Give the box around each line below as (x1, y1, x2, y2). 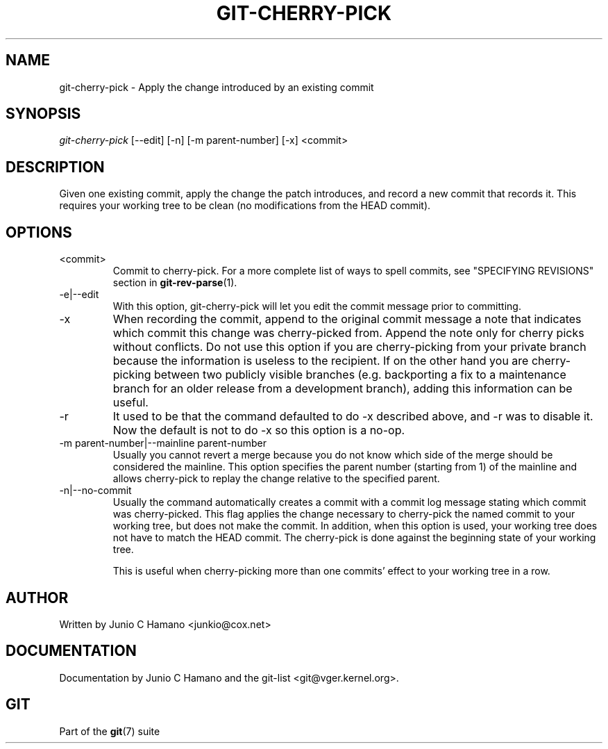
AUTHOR (6, 588, 69, 607)
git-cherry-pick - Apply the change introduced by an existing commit (59, 81, 374, 93)
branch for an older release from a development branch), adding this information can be (112, 381, 573, 396)
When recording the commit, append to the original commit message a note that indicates (112, 312, 582, 327)
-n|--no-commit (59, 484, 132, 497)
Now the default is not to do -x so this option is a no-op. (112, 423, 405, 438)
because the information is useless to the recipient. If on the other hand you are (112, 354, 529, 368)
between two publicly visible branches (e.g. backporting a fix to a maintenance (154, 368, 566, 382)
